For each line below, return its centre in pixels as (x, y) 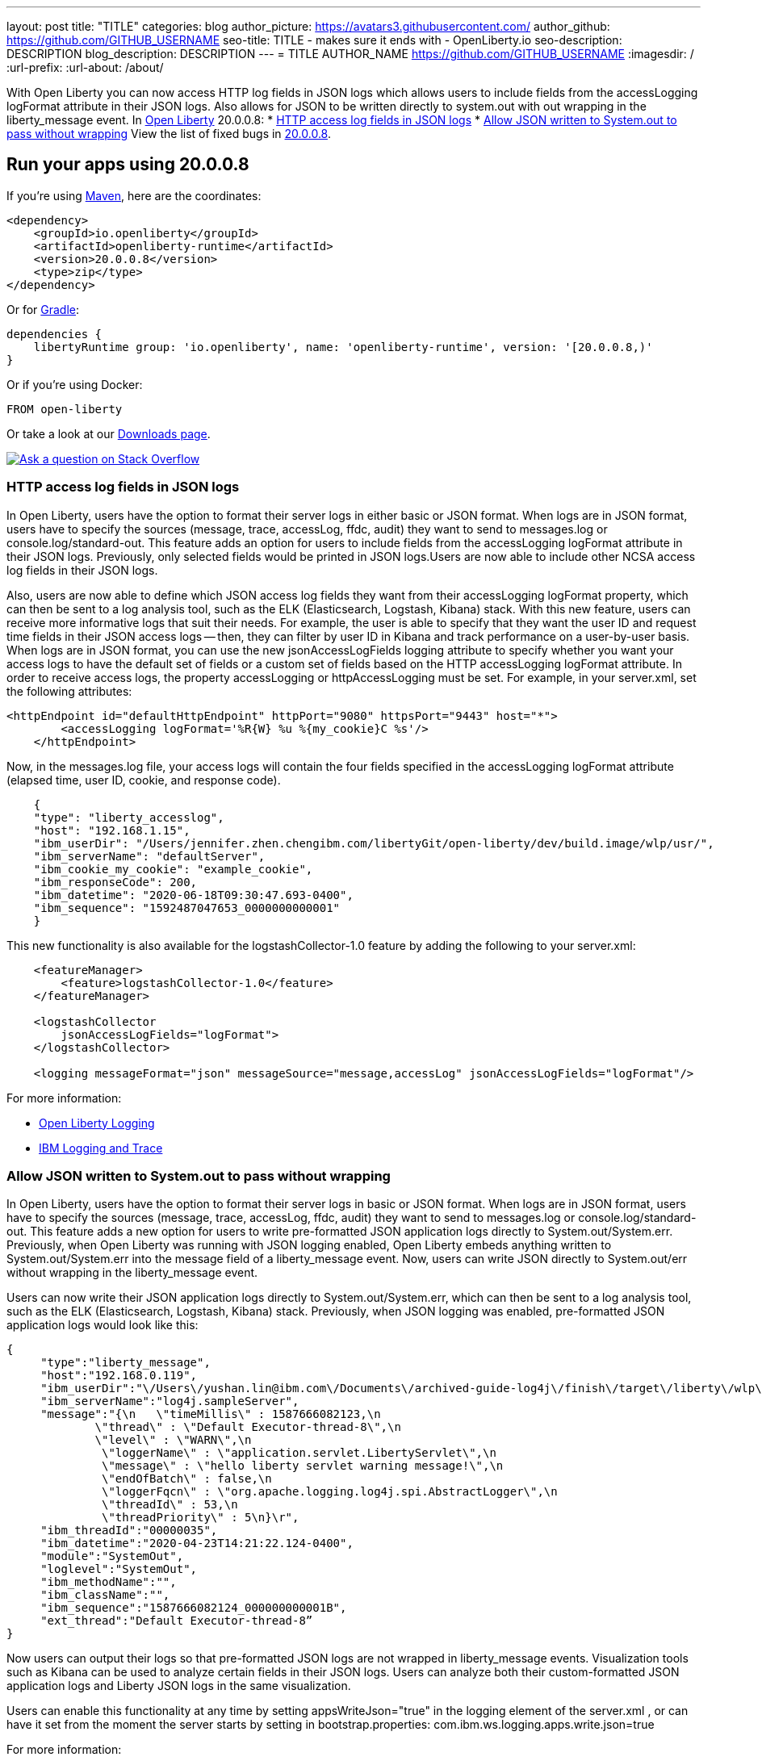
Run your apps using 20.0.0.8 (128, 165)
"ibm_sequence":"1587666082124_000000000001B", (194, 1608)
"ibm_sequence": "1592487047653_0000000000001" (187, 908)
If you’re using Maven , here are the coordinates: (134, 195)
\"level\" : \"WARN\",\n (173, 1440)
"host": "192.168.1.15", (112, 830)
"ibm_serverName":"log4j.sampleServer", (170, 1401)
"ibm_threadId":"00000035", (129, 1531)
